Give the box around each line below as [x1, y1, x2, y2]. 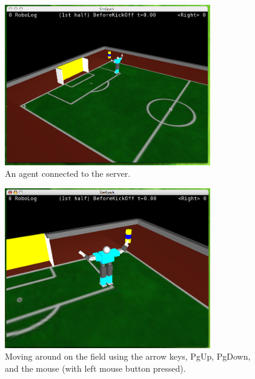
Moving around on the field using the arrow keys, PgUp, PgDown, [5, 350, 251, 363]
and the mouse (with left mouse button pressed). [5, 361, 186, 374]
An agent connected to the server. [5, 167, 131, 180]
